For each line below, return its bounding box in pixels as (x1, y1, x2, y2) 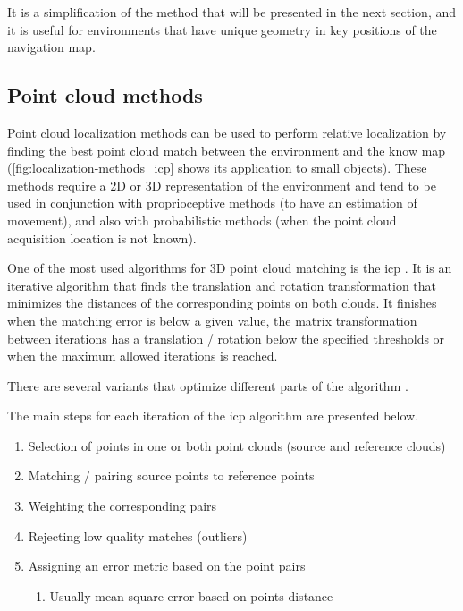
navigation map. (7, 38, 96, 56)
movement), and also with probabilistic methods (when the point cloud (7, 210, 397, 229)
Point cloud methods (7, 81, 203, 109)
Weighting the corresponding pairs (28, 496, 217, 515)
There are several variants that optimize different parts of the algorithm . (7, 376, 408, 395)
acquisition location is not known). (7, 228, 197, 247)
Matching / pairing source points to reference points (28, 466, 315, 485)
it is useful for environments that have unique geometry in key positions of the (7, 20, 437, 38)
